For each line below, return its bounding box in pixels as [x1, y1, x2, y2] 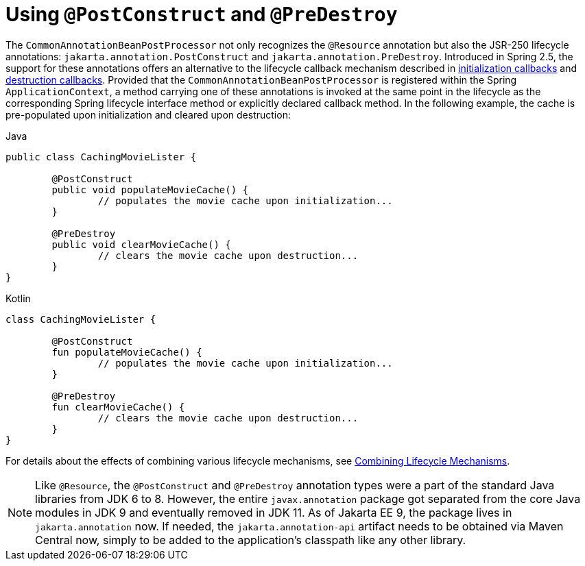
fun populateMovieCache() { [51, 346, 202, 358]
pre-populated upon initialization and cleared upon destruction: [5, 108, 291, 121]
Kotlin [5, 292, 31, 304]
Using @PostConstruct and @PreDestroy [5, 3, 398, 26]
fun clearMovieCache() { [51, 401, 185, 413]
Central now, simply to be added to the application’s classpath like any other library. [35, 532, 466, 547]
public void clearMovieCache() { [51, 238, 231, 250]
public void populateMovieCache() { [51, 184, 249, 195]
